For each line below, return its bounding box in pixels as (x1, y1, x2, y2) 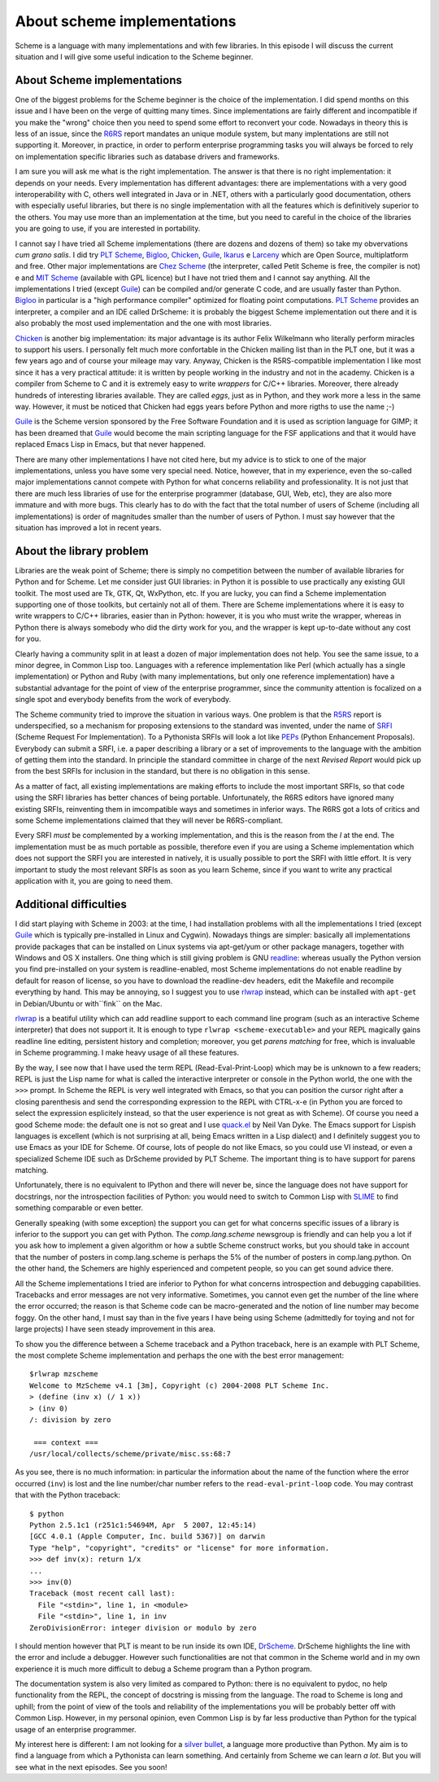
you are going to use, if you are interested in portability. (15, 224, 201, 234)
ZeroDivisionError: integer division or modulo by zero (29, 1623, 257, 1632)
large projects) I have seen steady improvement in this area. (15, 1324, 215, 1334)
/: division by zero (29, 1415, 111, 1424)
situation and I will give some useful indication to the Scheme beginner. (15, 51, 254, 61)
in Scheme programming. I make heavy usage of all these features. (15, 1047, 240, 1058)
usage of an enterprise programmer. (15, 1724, 137, 1734)
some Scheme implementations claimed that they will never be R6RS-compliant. (15, 815, 284, 826)
